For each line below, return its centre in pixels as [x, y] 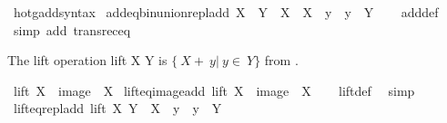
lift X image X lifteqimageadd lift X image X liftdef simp [214, 90]
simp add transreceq [72, 29]
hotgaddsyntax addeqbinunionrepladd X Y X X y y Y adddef [226, 12]
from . [281, 60]
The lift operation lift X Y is [87, 60]
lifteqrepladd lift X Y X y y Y [117, 108]
